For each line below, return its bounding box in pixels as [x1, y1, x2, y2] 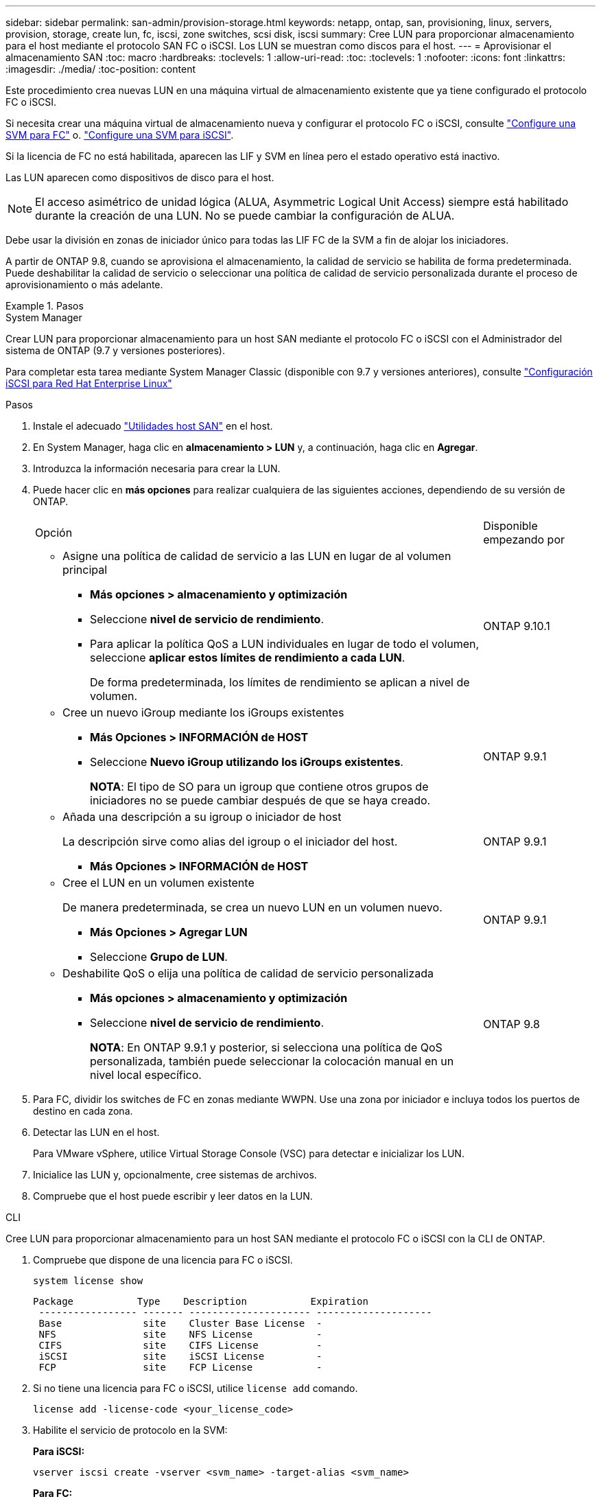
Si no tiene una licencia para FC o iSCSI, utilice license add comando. [33, 1382, 358, 1394]
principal [62, 563, 108, 577]
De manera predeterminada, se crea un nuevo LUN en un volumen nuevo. [62, 900, 443, 914]
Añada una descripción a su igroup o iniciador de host [62, 810, 342, 824]
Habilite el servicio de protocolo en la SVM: [33, 1424, 228, 1436]
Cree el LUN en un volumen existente [62, 876, 255, 890]
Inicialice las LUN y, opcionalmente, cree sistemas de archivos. [33, 1169, 317, 1181]
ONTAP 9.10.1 [483, 619, 550, 633]
